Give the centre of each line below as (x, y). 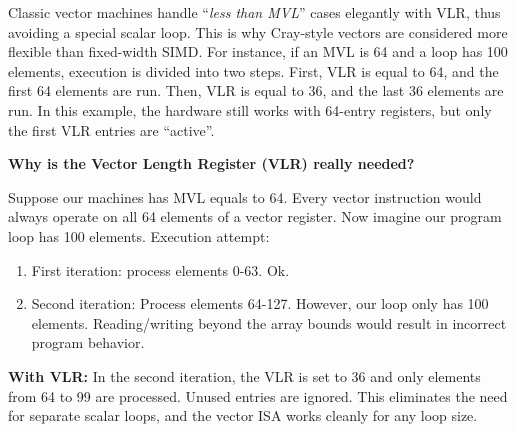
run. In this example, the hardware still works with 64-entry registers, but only (250, 109)
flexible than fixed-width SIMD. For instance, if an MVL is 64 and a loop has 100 (258, 51)
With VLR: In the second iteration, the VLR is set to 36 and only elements (244, 375)
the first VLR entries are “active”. (111, 129)
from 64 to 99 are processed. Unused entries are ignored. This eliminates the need (258, 395)
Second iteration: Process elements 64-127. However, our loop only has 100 (260, 303)
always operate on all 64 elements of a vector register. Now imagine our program (255, 216)
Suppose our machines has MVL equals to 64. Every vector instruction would (245, 196)
